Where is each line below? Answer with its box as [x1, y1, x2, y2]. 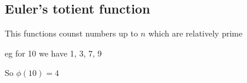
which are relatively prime [148, 27, 243, 39]
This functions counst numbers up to [5, 27, 138, 39]
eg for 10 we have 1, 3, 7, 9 [5, 47, 102, 59]
